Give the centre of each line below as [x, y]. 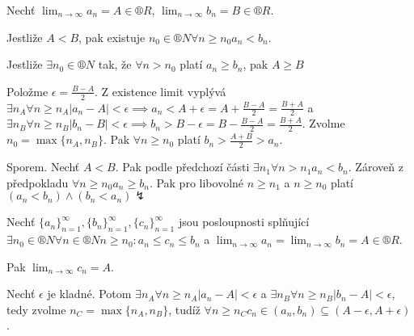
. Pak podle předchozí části [182, 167]
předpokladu [38, 182]
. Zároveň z [376, 167]
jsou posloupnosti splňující [244, 222]
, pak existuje [112, 37]
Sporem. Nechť [43, 167]
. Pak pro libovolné [196, 182]
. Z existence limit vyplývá [161, 91]
